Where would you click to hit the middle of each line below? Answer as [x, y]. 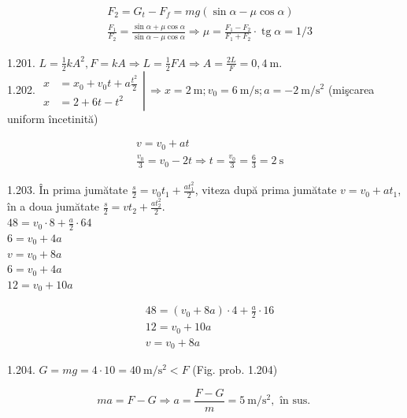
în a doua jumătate [54, 206]
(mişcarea [351, 89]
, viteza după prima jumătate [266, 190]
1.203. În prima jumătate [68, 190]
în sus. [295, 401]
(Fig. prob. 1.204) [235, 369]
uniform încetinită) [53, 118]
